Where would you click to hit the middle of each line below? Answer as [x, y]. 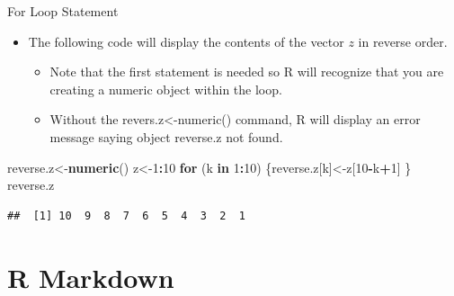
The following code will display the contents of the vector [186, 41]
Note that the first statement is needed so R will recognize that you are [247, 72]
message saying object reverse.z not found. [166, 136]
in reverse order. [403, 41]
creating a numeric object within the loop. [166, 89]
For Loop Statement [63, 11]
